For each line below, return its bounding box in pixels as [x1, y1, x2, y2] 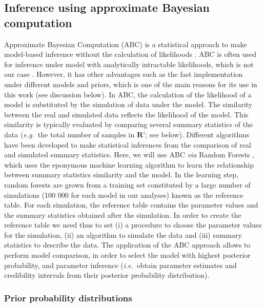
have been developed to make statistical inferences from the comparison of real [4, 139, 251, 150]
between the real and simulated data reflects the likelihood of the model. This [4, 109, 249, 119]
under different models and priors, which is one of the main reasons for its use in [4, 78, 257, 89]
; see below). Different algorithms [145, 129, 250, 139]
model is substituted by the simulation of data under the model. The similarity [4, 99, 253, 110]
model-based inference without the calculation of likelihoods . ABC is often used [4, 49, 257, 59]
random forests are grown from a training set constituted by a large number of [4, 179, 251, 190]
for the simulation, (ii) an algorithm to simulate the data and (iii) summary [4, 229, 242, 240]
